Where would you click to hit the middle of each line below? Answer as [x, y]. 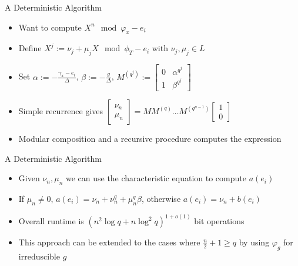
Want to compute [50, 27]
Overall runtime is [51, 221]
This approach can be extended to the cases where [109, 242]
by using [254, 242]
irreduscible [39, 256]
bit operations [219, 221]
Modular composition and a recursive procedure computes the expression [150, 138]
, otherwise [161, 198]
